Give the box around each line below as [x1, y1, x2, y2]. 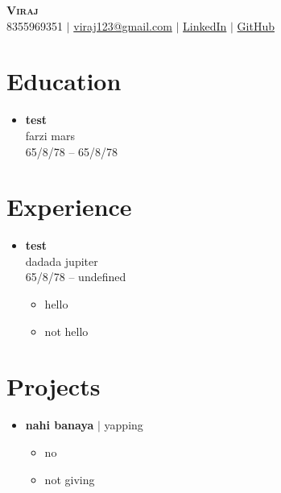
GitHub [237, 17, 275, 34]
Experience [6, 190, 132, 223]
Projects [6, 370, 101, 403]
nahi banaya [25, 416, 94, 433]
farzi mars [25, 126, 76, 143]
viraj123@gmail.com [73, 17, 172, 34]
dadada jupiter [25, 252, 98, 269]
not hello [44, 322, 89, 339]
